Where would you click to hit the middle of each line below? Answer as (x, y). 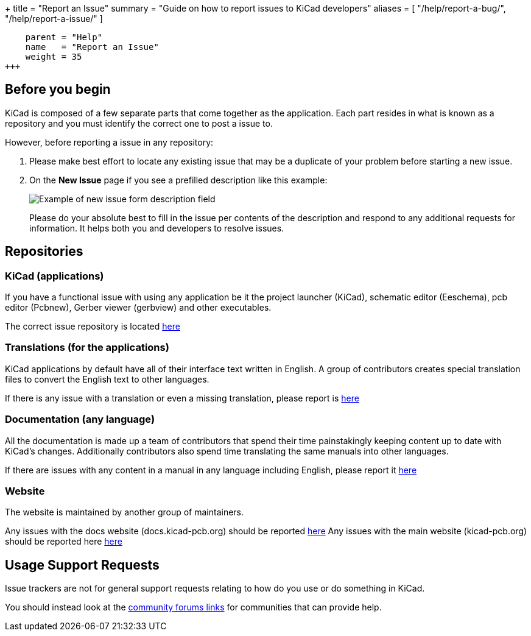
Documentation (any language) (80, 419)
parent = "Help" (64, 37)
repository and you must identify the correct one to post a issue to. (139, 123)
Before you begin (58, 90)
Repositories (44, 252)
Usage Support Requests (82, 565)
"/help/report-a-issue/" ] (54, 19)
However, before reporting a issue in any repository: (109, 142)
